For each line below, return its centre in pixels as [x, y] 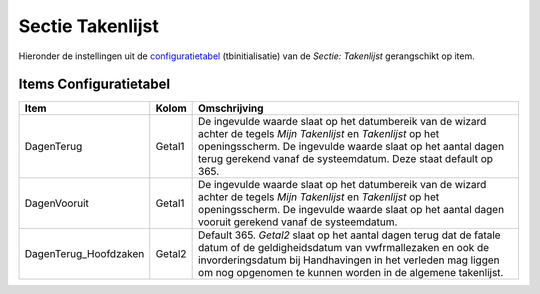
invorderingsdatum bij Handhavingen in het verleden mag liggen [349, 260]
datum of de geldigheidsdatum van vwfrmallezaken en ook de [344, 248]
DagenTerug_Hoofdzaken [84, 254]
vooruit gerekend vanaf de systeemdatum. [298, 222]
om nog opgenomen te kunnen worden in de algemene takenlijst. [351, 273]
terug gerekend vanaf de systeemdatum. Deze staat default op [346, 159]
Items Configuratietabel [94, 84]
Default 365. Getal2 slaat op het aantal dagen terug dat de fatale [349, 235]
